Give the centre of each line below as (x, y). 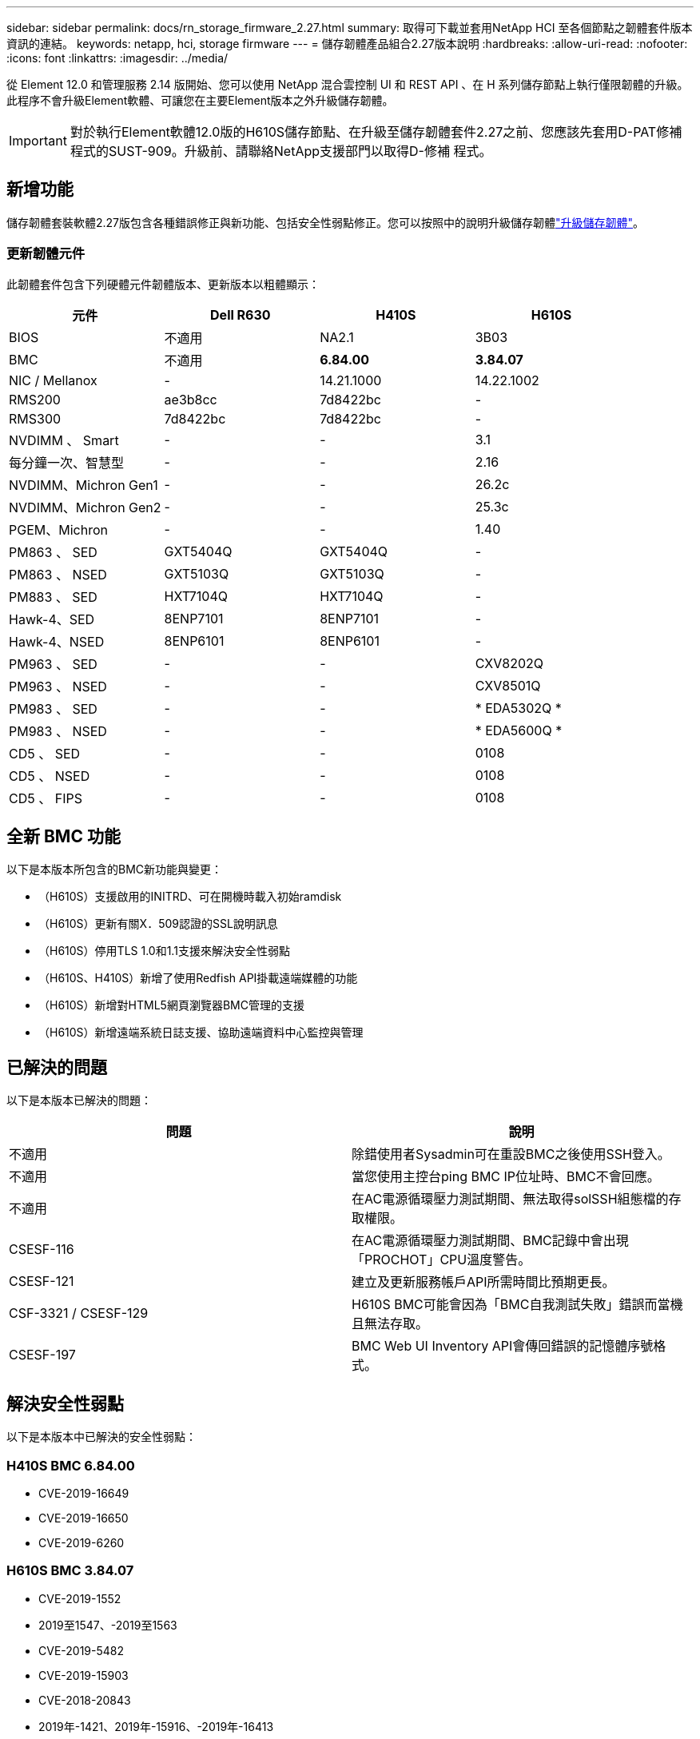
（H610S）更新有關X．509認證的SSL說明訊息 (158, 924)
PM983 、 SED (53, 708)
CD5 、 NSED (50, 776)
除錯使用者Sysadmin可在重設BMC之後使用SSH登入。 (511, 1154)
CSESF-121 (42, 1281)
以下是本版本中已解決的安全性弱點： (101, 1437)
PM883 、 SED (53, 597)
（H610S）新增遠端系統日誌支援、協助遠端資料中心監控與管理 (201, 1033)
